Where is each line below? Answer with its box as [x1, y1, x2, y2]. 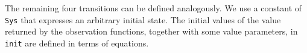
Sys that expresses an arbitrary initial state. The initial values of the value [5, 13, 281, 26]
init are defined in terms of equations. [5, 36, 149, 49]
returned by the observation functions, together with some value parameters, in [5, 25, 298, 38]
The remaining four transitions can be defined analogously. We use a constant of [5, 2, 302, 14]
